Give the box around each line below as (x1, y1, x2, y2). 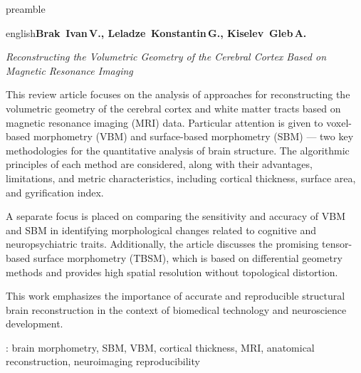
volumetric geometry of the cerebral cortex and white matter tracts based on (6, 100, 341, 115)
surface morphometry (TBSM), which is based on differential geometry (33, 250, 342, 265)
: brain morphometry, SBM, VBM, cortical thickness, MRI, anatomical (6, 340, 315, 354)
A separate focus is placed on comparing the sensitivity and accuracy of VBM (6, 209, 346, 224)
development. (6, 316, 63, 331)
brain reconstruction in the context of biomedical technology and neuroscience (6, 302, 347, 317)
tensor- (322, 236, 352, 251)
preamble (6, 1, 46, 16)
